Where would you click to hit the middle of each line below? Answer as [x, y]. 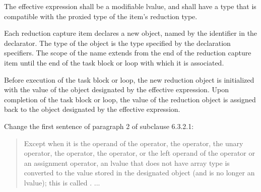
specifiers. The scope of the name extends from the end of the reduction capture [128, 53]
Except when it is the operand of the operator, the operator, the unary [134, 143]
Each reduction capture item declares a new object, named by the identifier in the [131, 33]
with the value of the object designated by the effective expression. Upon [116, 89]
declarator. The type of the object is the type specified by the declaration [117, 43]
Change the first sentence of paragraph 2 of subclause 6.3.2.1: [99, 126]
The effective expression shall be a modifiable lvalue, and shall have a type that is [130, 6]
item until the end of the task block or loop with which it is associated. [114, 62]
